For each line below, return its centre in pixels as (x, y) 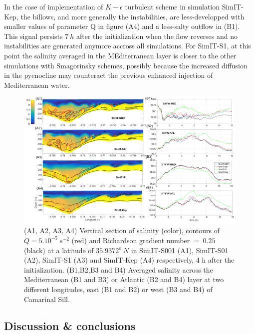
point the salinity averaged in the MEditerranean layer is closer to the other (120, 55)
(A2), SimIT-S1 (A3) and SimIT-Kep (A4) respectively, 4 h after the (129, 260)
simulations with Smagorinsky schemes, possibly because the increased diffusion (126, 65)
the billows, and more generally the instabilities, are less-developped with (132, 16)
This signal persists (33, 36)
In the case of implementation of (54, 6)
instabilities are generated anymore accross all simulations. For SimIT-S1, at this (127, 46)
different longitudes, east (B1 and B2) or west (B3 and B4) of (118, 289)
